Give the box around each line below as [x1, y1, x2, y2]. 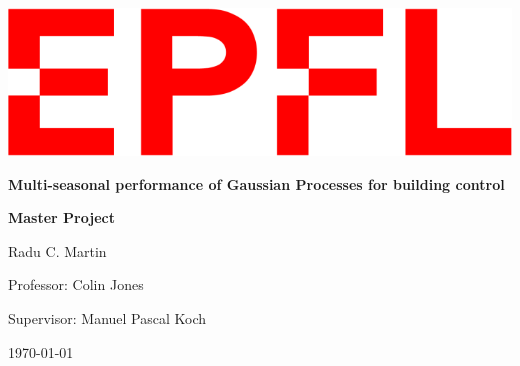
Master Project [8, 207, 115, 228]
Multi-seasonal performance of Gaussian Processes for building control [8, 173, 505, 194]
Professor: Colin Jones [8, 274, 144, 295]
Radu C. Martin [8, 240, 107, 261]
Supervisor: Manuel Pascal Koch [8, 307, 207, 328]
